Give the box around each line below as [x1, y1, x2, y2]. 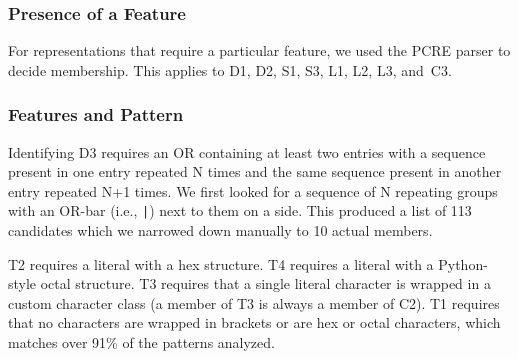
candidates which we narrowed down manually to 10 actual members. [8, 220, 433, 241]
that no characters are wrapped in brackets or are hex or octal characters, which [8, 312, 501, 333]
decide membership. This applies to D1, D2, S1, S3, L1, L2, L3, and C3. [8, 59, 452, 80]
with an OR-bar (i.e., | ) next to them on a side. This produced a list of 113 [8, 200, 472, 221]
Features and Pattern [8, 102, 184, 127]
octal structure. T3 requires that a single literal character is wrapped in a [40, 273, 491, 294]
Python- [438, 253, 488, 274]
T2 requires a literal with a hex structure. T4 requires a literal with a [8, 253, 434, 274]
